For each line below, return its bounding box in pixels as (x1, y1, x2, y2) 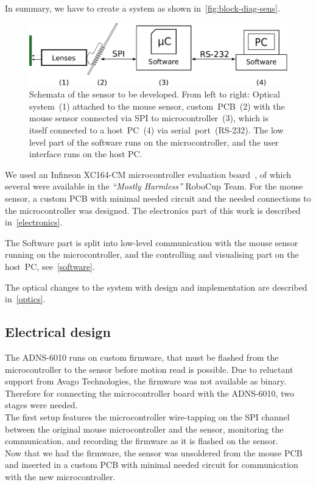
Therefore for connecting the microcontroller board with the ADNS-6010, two (5, 386, 294, 399)
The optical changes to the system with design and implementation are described (5, 280, 307, 293)
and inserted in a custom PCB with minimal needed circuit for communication (5, 458, 298, 471)
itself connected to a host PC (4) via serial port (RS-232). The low (29, 124, 284, 136)
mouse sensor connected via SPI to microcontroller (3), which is (29, 112, 269, 124)
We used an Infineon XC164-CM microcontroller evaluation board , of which (5, 168, 292, 180)
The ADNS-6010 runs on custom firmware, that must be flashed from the (5, 350, 279, 363)
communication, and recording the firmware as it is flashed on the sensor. (5, 434, 278, 447)
